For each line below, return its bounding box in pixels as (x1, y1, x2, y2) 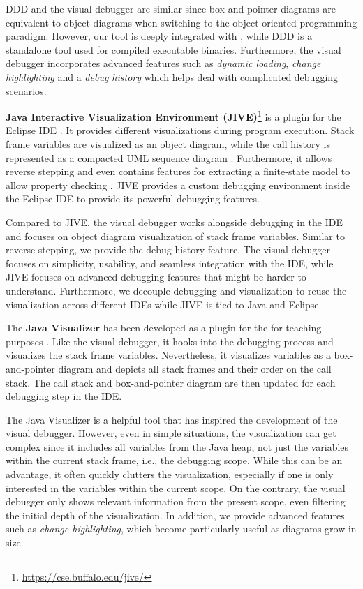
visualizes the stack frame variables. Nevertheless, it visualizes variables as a (6, 348, 331, 362)
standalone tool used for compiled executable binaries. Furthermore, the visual (6, 42, 341, 57)
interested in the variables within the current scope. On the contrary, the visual (6, 480, 346, 495)
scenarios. (6, 83, 47, 98)
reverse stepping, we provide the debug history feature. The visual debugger (6, 242, 330, 257)
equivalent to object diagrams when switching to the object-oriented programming (6, 15, 357, 29)
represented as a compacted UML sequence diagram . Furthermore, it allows (6, 150, 332, 165)
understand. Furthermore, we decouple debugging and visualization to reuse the (6, 283, 347, 297)
